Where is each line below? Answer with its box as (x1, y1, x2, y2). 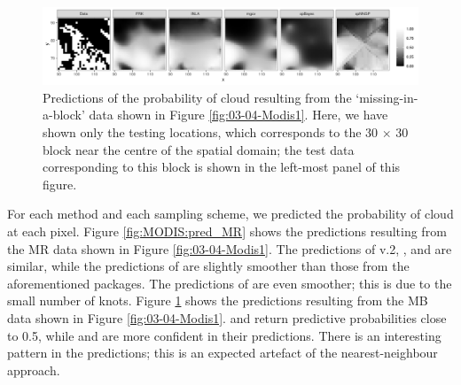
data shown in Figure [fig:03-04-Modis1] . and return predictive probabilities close (7, 308, 447, 327)
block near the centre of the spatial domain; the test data (43, 140, 355, 158)
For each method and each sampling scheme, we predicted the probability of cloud (7, 204, 454, 223)
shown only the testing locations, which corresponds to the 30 (43, 122, 379, 141)
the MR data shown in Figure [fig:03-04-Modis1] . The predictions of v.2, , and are (7, 239, 452, 258)
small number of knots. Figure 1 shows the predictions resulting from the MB (7, 291, 428, 310)
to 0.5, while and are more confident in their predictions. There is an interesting (7, 326, 441, 344)
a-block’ (43, 105, 85, 124)
